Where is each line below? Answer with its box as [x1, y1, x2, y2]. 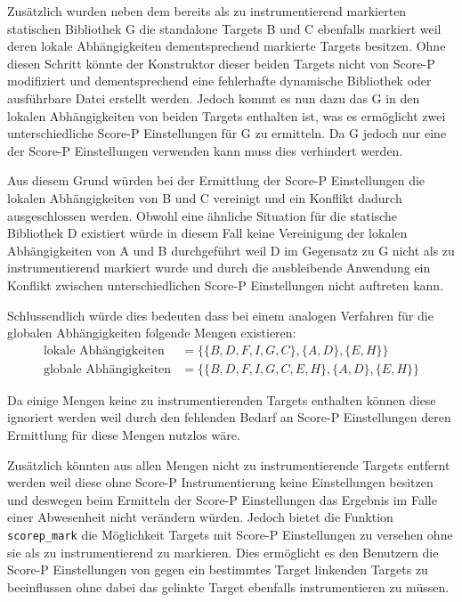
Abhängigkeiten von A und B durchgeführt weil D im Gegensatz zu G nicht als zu [7, 240, 455, 259]
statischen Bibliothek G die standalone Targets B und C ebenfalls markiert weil [7, 19, 442, 37]
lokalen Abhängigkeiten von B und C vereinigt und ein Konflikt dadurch [7, 188, 402, 207]
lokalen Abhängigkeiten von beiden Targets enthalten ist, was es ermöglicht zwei [7, 106, 446, 125]
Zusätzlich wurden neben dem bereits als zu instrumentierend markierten [7, 2, 407, 20]
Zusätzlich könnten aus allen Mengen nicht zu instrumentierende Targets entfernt [7, 455, 450, 474]
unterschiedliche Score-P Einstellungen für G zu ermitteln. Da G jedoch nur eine [7, 124, 447, 142]
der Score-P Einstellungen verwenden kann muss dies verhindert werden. [7, 141, 403, 159]
